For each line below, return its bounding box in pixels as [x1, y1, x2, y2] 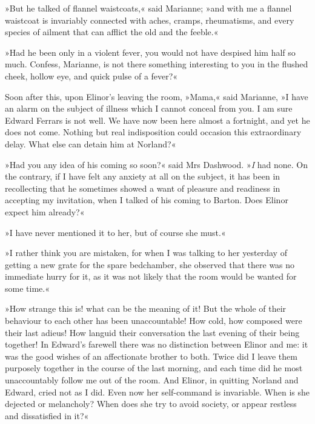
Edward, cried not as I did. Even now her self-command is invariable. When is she [5, 385, 310, 398]
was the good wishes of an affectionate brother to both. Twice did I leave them [5, 349, 297, 362]
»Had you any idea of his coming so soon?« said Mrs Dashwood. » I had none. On [5, 158, 308, 170]
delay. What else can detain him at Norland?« [5, 137, 176, 150]
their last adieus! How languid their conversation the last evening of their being [5, 326, 300, 338]
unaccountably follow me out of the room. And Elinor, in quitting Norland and [5, 374, 299, 386]
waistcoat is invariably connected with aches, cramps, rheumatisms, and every [5, 13, 294, 26]
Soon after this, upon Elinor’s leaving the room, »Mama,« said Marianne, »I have [5, 90, 308, 103]
